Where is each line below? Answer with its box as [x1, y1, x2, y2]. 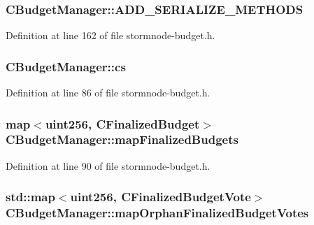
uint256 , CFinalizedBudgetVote [70, 188, 251, 205]
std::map [6, 188, 55, 205]
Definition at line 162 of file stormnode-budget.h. [6, 28, 215, 43]
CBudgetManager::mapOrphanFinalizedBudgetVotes [6, 204, 309, 222]
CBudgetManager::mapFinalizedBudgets [6, 131, 238, 148]
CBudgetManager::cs [6, 57, 126, 75]
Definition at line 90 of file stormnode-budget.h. [6, 158, 210, 173]
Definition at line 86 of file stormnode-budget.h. [6, 85, 210, 100]
